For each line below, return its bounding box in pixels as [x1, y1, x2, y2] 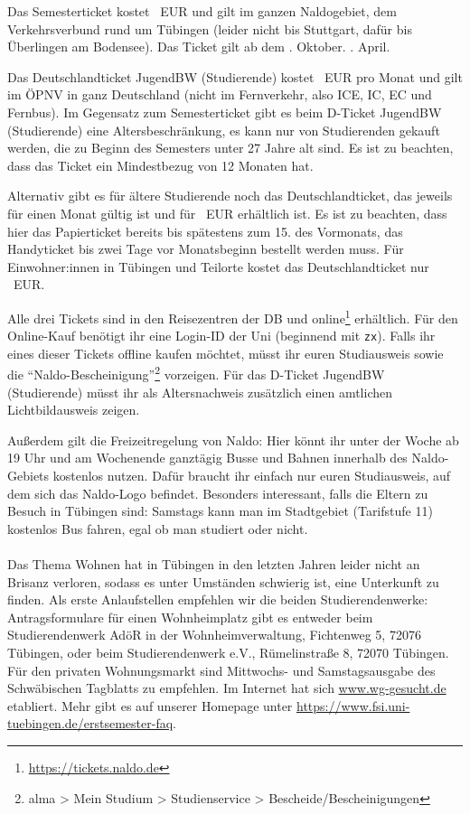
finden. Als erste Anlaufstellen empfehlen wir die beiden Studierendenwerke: [7, 590, 428, 609]
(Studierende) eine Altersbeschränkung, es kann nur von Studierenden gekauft [7, 120, 440, 139]
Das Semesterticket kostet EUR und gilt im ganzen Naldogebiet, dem [7, 2, 397, 20]
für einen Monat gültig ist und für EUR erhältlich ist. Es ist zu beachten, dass [7, 203, 447, 222]
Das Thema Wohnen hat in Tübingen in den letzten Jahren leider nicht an [7, 555, 420, 573]
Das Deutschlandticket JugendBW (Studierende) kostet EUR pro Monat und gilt [7, 67, 463, 86]
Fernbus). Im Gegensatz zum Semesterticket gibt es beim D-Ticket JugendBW [7, 102, 442, 121]
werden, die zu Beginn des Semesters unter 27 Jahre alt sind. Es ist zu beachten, [7, 138, 454, 157]
